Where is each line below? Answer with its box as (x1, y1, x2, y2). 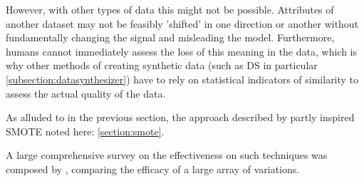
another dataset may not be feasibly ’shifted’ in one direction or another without (6, 16, 359, 31)
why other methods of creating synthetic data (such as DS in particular (6, 58, 318, 73)
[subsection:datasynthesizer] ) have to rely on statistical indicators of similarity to (6, 71, 359, 86)
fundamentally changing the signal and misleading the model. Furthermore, (6, 30, 335, 45)
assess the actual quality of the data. (6, 86, 166, 100)
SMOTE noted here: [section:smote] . (6, 123, 165, 138)
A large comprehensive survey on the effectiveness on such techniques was (6, 148, 328, 162)
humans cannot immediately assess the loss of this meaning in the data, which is (6, 43, 357, 58)
